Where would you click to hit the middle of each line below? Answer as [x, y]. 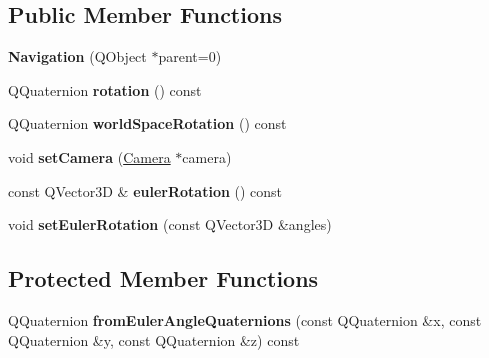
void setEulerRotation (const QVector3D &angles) [170, 224]
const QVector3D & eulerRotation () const [145, 190]
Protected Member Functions [163, 278]
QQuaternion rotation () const [105, 89]
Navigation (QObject [77, 56]
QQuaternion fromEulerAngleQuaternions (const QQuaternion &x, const [245, 319]
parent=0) [190, 56]
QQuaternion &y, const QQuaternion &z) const [154, 339]
